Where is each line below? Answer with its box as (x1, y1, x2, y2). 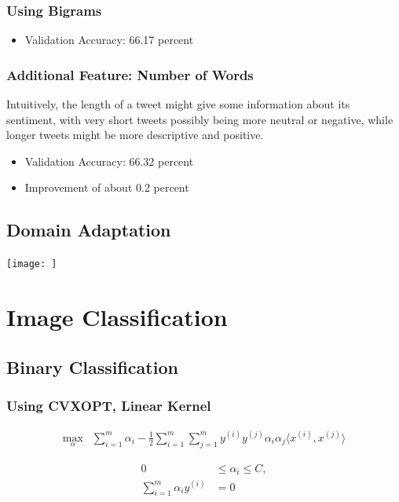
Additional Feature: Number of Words (6, 64, 254, 84)
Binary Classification (6, 354, 178, 379)
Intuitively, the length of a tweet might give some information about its (6, 96, 350, 112)
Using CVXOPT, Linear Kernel (6, 395, 211, 415)
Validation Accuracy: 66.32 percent (24, 152, 194, 169)
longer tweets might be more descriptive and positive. (6, 126, 264, 143)
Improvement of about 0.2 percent (24, 179, 189, 196)
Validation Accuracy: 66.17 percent (24, 31, 194, 48)
